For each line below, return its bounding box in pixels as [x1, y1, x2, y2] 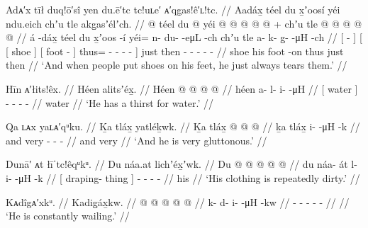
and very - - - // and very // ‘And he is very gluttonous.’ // [6, 132, 267, 147]
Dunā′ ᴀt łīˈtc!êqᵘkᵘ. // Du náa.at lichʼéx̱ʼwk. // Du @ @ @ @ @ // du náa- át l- [6, 156, 357, 171]
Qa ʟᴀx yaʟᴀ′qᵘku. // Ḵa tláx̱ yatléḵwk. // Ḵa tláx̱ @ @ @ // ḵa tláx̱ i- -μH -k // [6, 119, 360, 134]
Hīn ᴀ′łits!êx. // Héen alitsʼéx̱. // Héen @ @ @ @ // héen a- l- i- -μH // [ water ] [6, 81, 358, 96]
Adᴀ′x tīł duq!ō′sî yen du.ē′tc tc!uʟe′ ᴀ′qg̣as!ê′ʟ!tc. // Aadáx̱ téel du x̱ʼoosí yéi [6, 2, 340, 16]
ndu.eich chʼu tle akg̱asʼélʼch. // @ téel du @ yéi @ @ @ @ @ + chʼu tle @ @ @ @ [6, 16, 362, 30]
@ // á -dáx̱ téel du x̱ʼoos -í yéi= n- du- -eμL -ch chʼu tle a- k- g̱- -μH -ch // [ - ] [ [6, 30, 362, 45]
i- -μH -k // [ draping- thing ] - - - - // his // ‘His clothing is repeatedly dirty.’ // [6, 170, 360, 185]
